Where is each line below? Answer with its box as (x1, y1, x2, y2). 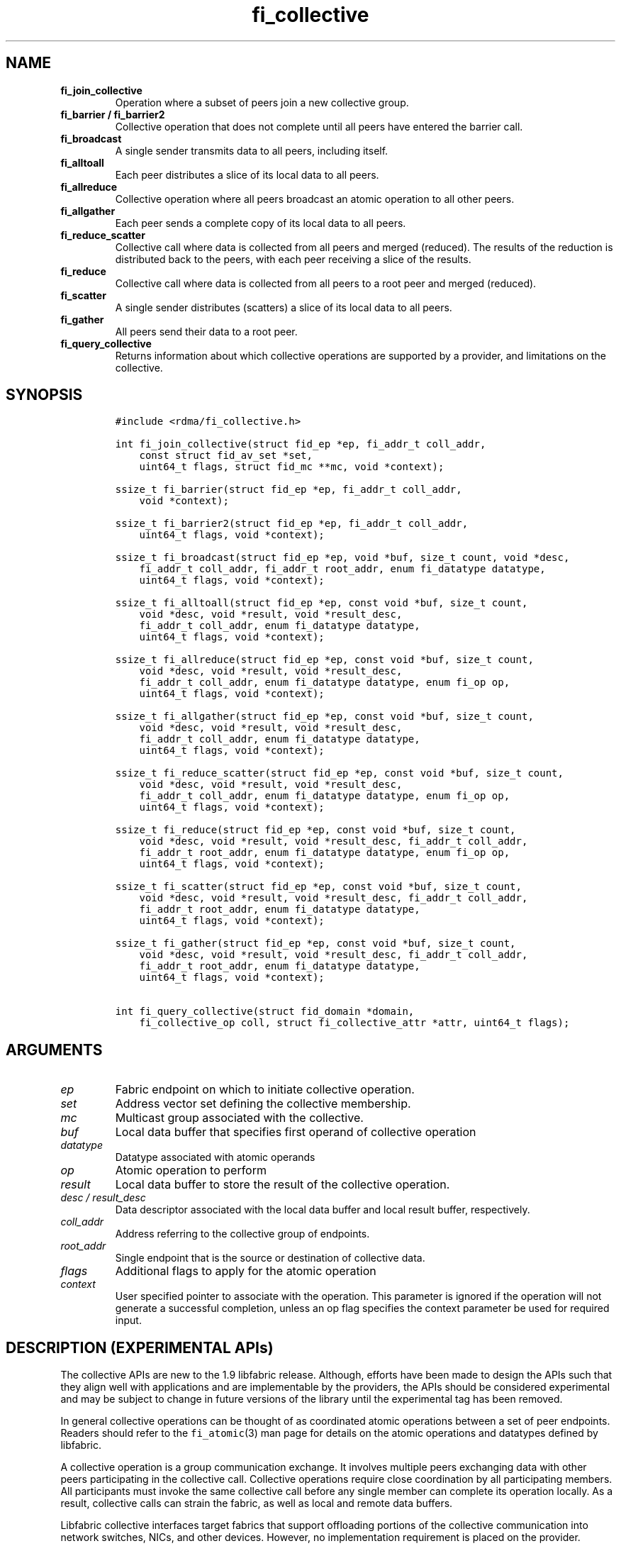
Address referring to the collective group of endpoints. (115, 1228, 370, 1240)
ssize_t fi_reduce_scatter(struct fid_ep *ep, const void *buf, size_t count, (115, 767, 564, 779)
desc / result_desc (60, 1191, 146, 1204)
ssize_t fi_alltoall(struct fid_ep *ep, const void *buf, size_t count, (115, 597, 528, 609)
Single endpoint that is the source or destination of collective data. (115, 1252, 425, 1264)
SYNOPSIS (6, 386, 83, 404)
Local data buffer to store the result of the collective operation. (115, 1177, 450, 1192)
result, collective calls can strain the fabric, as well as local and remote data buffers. (60, 1497, 453, 1510)
